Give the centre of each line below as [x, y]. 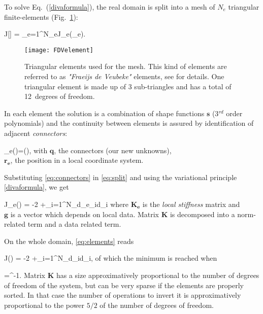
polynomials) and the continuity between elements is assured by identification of [129, 123]
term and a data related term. [74, 224]
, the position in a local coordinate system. [77, 160]
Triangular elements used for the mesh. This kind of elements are [126, 66]
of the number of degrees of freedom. [157, 305]
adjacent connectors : [36, 133]
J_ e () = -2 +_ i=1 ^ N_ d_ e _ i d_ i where [66, 204]
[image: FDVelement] [59, 50]
